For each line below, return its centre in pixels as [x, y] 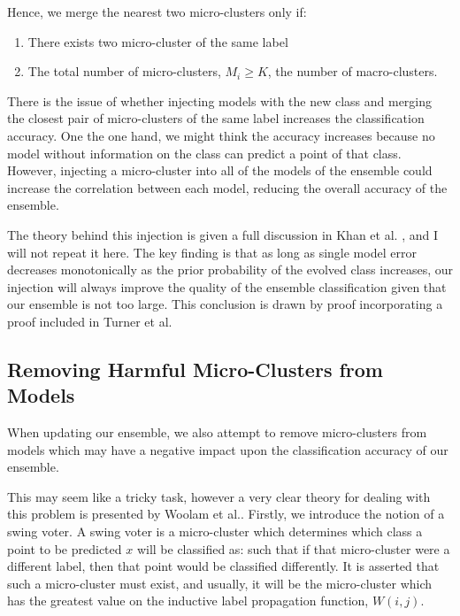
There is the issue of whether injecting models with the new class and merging [220, 100]
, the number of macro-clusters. [353, 71]
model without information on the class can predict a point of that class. [204, 153]
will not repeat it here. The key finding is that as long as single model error [212, 252]
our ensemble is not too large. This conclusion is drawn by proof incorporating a [225, 304]
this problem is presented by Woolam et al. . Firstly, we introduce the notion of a [226, 514]
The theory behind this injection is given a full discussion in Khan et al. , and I [222, 234]
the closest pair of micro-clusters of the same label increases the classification [216, 118]
